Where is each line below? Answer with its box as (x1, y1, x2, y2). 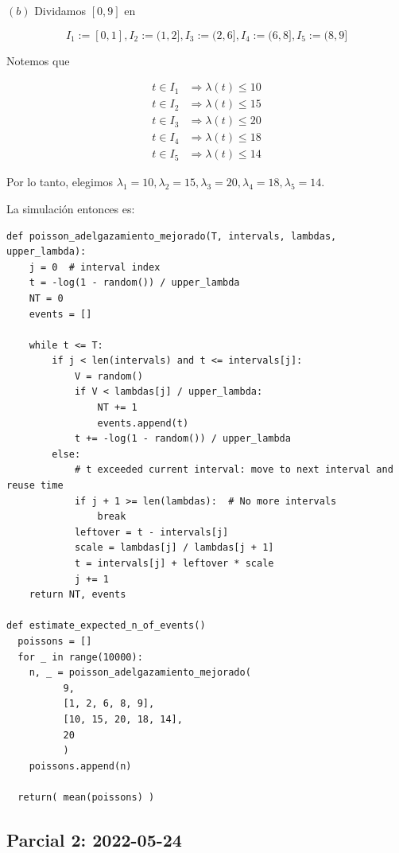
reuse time (6, 480, 64, 492)
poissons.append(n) (29, 760, 132, 772)
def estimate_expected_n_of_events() (6, 620, 206, 632)
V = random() (74, 370, 143, 382)
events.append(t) (97, 417, 189, 429)
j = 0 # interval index (29, 261, 161, 273)
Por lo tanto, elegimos (6, 173, 114, 190)
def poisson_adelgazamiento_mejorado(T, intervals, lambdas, (6, 230, 337, 242)
